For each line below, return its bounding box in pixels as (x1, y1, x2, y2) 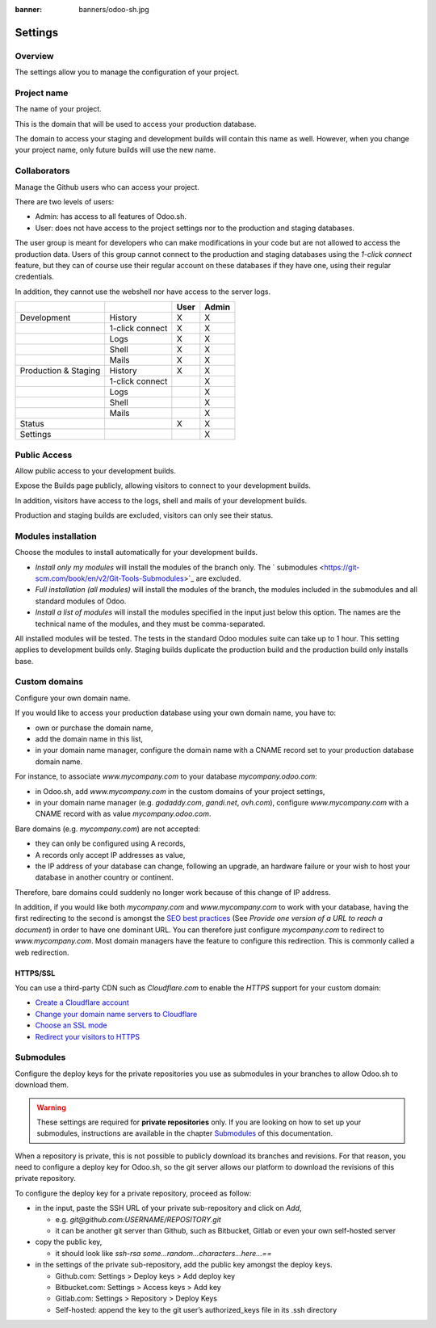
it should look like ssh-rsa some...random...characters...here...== (55, 1248, 272, 1258)
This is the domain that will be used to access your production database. (15, 119, 257, 128)
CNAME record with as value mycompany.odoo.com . (35, 809, 212, 819)
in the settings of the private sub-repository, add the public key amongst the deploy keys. (35, 1260, 333, 1270)
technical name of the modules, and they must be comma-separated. (35, 619, 266, 628)
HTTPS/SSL (15, 968, 56, 977)
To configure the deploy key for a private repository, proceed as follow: (15, 1188, 252, 1198)
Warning (36, 1103, 66, 1112)
